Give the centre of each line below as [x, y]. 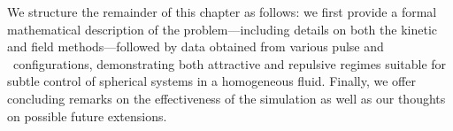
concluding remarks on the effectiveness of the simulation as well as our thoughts [226, 98]
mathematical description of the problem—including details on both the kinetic [222, 29]
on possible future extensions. [87, 116]
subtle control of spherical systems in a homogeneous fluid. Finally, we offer [211, 81]
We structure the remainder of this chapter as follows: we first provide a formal [222, 12]
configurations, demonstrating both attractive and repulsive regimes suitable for [230, 63]
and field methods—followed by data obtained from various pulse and [196, 46]
